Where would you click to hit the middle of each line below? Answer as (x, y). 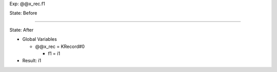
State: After (22, 30)
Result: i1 (32, 61)
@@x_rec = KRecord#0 (60, 46)
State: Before (23, 13)
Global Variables (40, 39)
